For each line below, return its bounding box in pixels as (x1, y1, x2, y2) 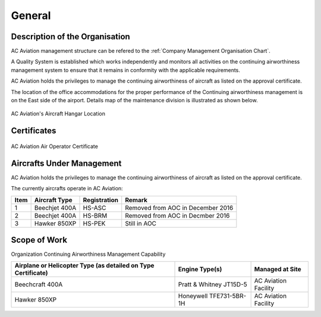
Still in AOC (125, 219, 157, 227)
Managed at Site (254, 265, 301, 274)
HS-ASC (83, 203, 106, 212)
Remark (125, 196, 148, 204)
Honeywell (178, 292, 208, 300)
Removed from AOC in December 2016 (125, 203, 234, 212)
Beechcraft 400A (14, 280, 63, 288)
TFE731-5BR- (209, 292, 247, 300)
